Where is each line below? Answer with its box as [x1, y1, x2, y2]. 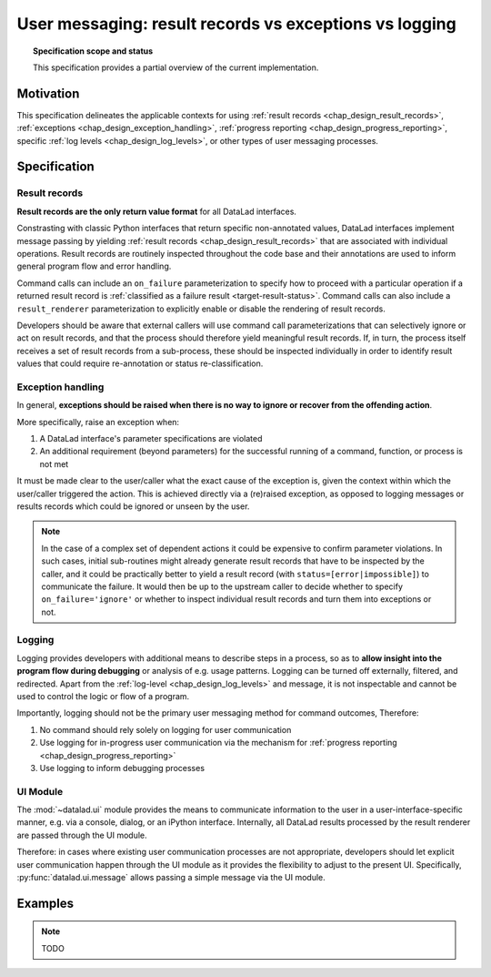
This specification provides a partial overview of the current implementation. [33, 62, 319, 73]
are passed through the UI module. [16, 829, 147, 840]
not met [39, 458, 69, 469]
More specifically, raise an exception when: [16, 416, 180, 427]
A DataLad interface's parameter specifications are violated [39, 433, 263, 443]
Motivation [16, 86, 80, 101]
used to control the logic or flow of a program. [16, 691, 190, 701]
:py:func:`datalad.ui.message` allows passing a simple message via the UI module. [16, 872, 326, 883]
